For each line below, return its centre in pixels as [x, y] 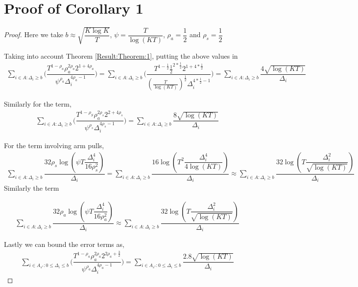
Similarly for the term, [38, 104]
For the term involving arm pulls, [54, 145]
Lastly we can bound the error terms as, [64, 244]
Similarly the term [32, 188]
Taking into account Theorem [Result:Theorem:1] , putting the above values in [121, 55]
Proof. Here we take [34, 34]
